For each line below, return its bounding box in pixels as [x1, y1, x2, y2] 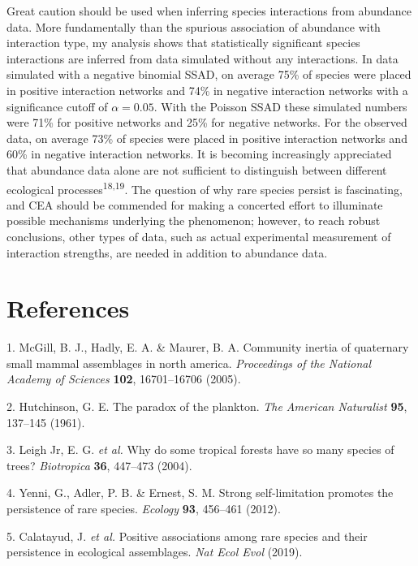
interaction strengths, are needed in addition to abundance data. [6, 244, 328, 261]
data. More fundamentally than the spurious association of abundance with [6, 18, 381, 35]
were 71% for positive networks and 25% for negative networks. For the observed [6, 114, 407, 131]
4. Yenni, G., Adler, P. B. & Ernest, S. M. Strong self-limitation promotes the [6, 484, 394, 501]
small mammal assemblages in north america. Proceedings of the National [6, 354, 372, 371]
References [6, 292, 130, 325]
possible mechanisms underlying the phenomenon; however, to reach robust [6, 212, 381, 229]
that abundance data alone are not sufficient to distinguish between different [6, 161, 387, 178]
